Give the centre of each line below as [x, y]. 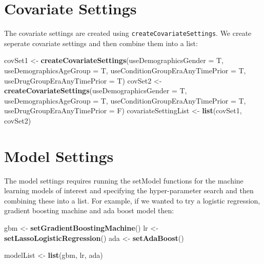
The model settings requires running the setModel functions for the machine [124, 180]
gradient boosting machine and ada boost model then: [89, 210]
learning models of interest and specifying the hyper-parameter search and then [129, 190]
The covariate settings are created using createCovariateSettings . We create [128, 33]
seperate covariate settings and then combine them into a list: [101, 43]
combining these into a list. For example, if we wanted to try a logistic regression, [132, 200]
